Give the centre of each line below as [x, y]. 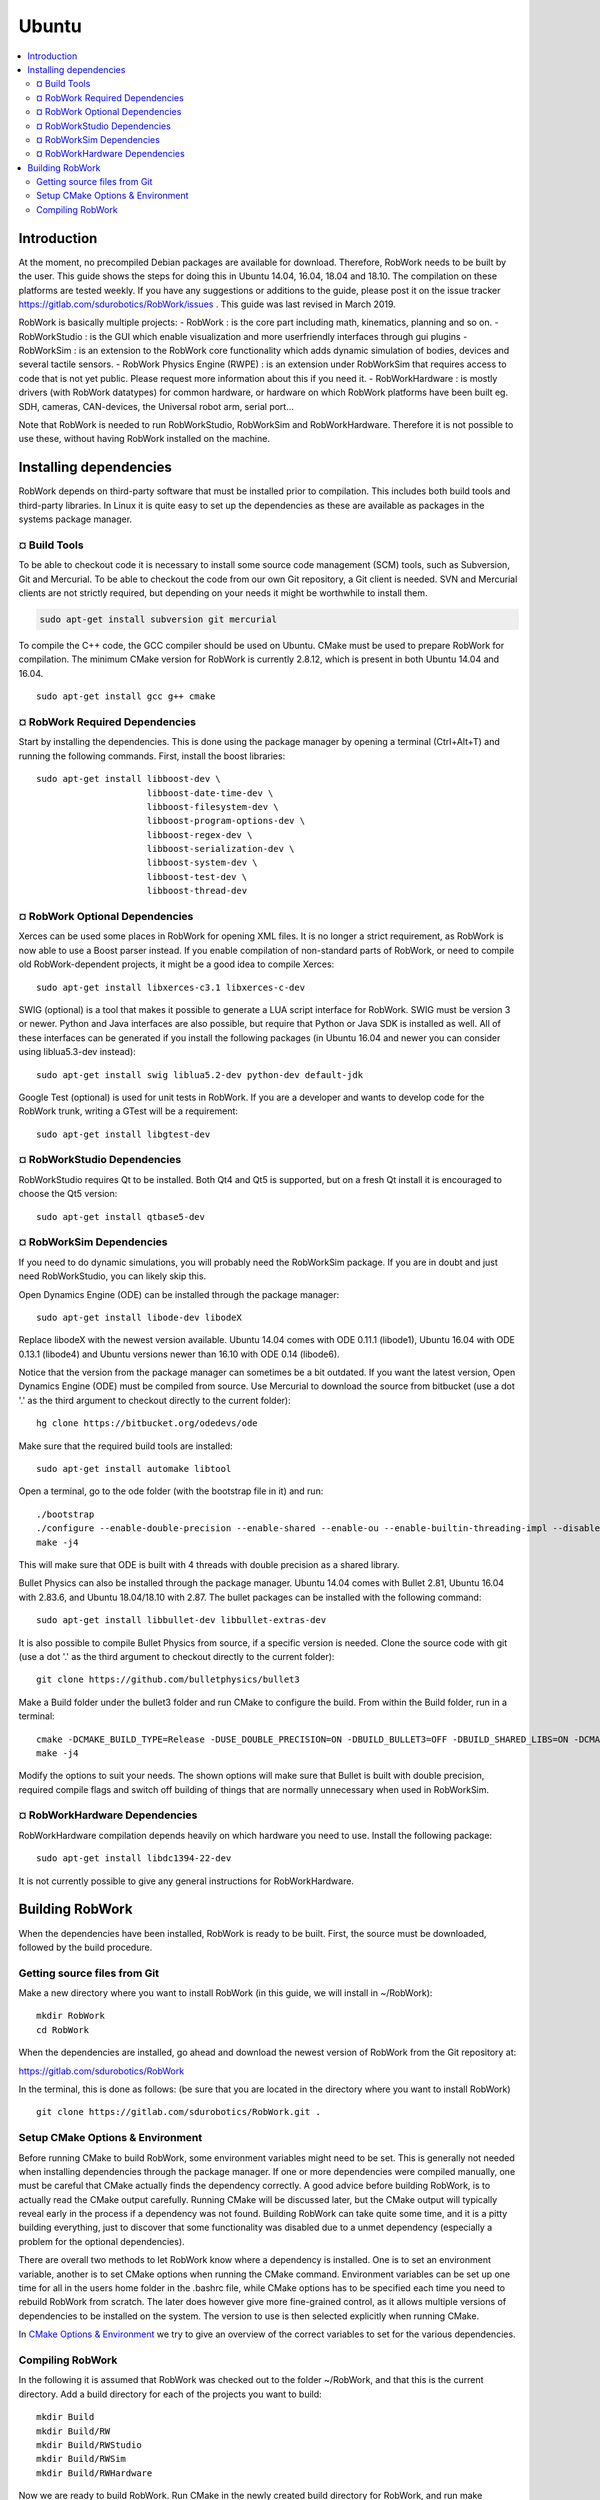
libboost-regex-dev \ [199, 834]
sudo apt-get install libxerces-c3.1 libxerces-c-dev [170, 987]
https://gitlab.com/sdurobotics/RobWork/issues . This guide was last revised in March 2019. [207, 304]
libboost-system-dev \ [202, 863]
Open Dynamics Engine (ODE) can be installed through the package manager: [179, 1294]
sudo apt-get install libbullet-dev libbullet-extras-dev [181, 1620]
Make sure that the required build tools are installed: [126, 1446]
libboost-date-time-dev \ [210, 793]
